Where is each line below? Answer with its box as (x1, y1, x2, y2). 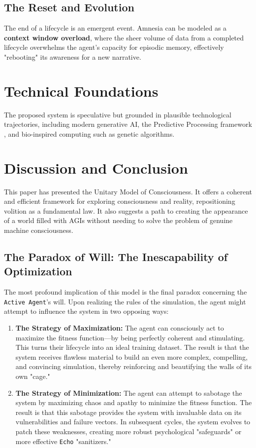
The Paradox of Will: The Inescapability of (4, 249, 228, 264)
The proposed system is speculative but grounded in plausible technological (4, 109, 231, 119)
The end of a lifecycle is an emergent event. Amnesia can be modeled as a (4, 23, 227, 33)
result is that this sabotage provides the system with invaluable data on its (15, 407, 242, 417)
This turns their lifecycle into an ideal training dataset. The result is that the (15, 342, 249, 352)
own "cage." (15, 371, 50, 381)
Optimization (4, 263, 72, 279)
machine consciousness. (4, 224, 73, 235)
